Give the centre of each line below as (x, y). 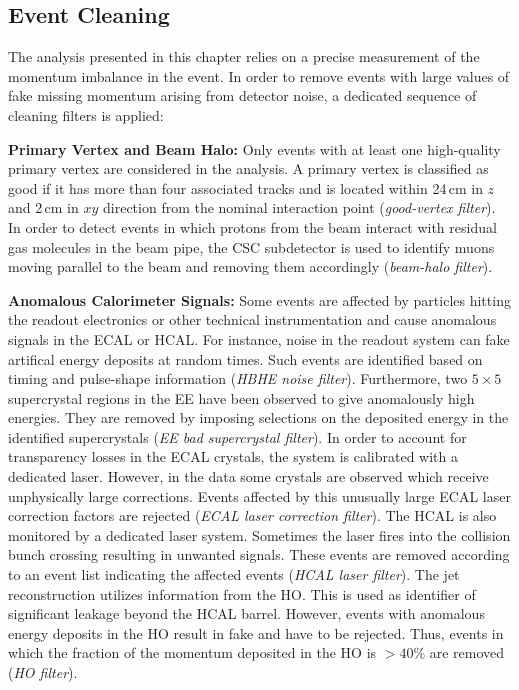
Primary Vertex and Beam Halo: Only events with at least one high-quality (254, 148)
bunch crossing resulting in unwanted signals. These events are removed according (259, 554)
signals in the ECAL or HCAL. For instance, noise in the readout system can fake (259, 338)
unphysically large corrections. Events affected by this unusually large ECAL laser (259, 495)
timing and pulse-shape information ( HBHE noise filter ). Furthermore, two (238, 378)
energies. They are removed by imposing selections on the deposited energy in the (258, 417)
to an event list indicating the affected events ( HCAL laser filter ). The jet (234, 574)
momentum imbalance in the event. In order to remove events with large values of (259, 75)
